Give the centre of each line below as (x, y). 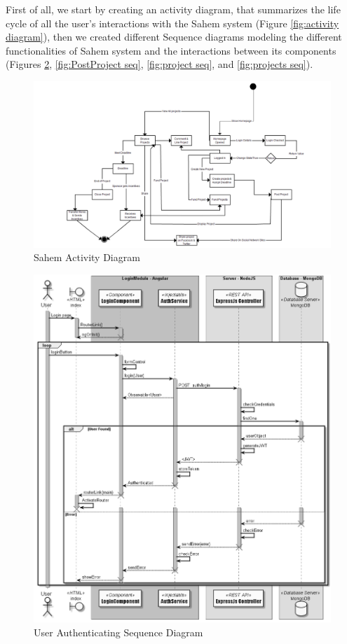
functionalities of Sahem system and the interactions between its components (171, 50)
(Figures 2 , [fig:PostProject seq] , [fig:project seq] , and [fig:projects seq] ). (159, 64)
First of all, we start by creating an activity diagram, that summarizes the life (173, 9)
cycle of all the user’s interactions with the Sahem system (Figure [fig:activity (172, 23)
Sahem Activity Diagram (87, 257)
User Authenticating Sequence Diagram (118, 632)
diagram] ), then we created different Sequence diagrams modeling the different (174, 37)
